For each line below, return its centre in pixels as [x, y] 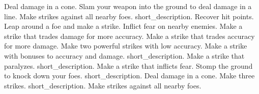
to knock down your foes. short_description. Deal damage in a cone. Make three [129, 76]
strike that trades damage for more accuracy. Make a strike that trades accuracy [129, 36]
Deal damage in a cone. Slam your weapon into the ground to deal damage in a [128, 6]
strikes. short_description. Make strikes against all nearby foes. [103, 85]
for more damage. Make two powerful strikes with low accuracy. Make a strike [126, 46]
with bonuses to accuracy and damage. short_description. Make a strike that [124, 55]
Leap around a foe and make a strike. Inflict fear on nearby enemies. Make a [123, 26]
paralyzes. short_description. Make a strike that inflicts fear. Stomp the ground [128, 65]
